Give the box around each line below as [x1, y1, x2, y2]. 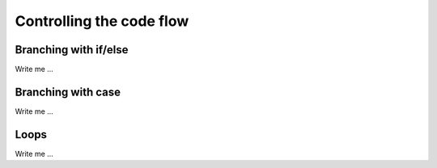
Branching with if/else [15, 43, 129, 57]
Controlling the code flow [15, 12, 189, 30]
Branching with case [15, 85, 121, 99]
